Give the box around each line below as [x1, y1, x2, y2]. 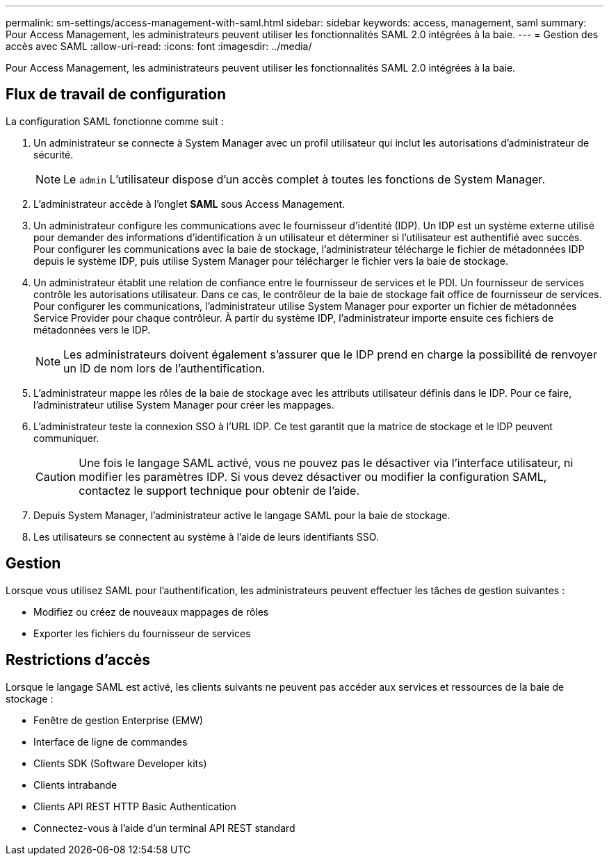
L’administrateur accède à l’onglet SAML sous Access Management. [33, 197, 346, 210]
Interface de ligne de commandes [33, 735, 188, 748]
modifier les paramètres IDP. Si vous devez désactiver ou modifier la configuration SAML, [79, 469, 547, 484]
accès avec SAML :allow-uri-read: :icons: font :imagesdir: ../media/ [6, 40, 312, 52]
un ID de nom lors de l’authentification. [63, 361, 266, 375]
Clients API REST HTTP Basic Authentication [33, 800, 236, 812]
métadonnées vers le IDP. [33, 323, 151, 336]
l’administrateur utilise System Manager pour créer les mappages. [33, 398, 334, 411]
